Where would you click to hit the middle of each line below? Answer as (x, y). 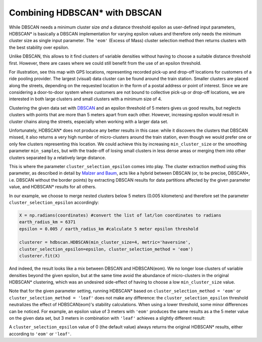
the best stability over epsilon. (39, 47)
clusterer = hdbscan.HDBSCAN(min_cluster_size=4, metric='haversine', (105, 242)
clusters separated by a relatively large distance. (57, 157)
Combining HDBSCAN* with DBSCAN (85, 13)
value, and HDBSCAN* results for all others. (53, 187)
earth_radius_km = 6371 (48, 222)
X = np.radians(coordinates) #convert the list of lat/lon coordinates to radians (120, 215)
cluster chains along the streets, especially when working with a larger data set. (89, 122)
